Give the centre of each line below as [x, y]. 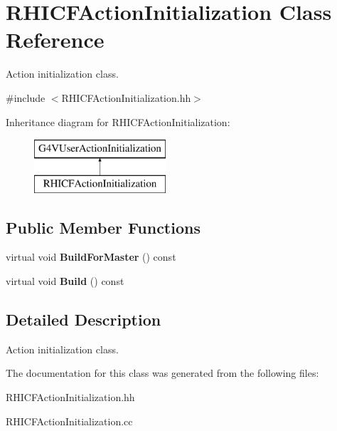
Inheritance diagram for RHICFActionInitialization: [118, 121]
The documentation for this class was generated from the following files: [162, 373]
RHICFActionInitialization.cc [69, 421]
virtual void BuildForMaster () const [91, 257]
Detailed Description [84, 320]
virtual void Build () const [65, 281]
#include [26, 97]
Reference [55, 40]
